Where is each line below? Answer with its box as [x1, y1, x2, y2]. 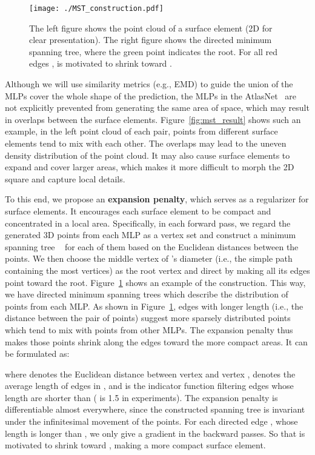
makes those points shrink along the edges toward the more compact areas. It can [5, 335, 308, 348]
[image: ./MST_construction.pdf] [29, 4, 164, 13]
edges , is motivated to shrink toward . [29, 57, 172, 70]
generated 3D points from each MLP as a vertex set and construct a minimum [5, 228, 296, 241]
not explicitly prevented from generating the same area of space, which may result [5, 101, 310, 114]
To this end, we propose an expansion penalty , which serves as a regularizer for [5, 193, 309, 205]
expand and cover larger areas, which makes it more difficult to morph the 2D [5, 161, 294, 173]
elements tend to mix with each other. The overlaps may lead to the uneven [5, 137, 287, 149]
